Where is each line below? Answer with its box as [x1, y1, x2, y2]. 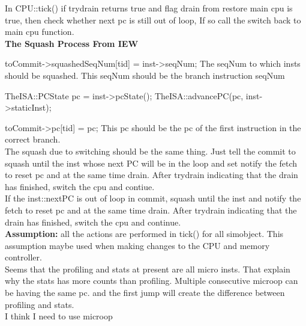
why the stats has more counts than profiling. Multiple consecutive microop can [5, 274, 298, 287]
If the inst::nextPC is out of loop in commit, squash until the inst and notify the [5, 192, 301, 205]
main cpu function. [5, 25, 74, 38]
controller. [5, 251, 42, 263]
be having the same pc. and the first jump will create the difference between [5, 286, 285, 299]
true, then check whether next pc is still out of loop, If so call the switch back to [5, 13, 301, 26]
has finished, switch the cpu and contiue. [5, 180, 155, 192]
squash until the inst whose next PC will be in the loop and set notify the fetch [5, 156, 298, 169]
